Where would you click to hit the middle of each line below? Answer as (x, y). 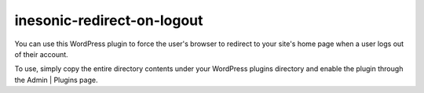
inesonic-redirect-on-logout (109, 20)
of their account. (41, 54)
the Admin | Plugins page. (56, 80)
